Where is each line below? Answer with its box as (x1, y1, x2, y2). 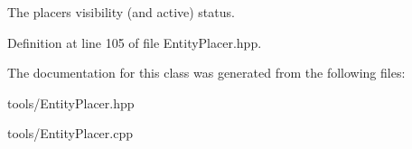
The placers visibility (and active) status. (7, 3, 235, 21)
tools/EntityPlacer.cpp (7, 124, 133, 143)
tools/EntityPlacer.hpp (7, 93, 135, 112)
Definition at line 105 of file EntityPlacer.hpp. (7, 33, 262, 51)
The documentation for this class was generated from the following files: (7, 63, 406, 82)
